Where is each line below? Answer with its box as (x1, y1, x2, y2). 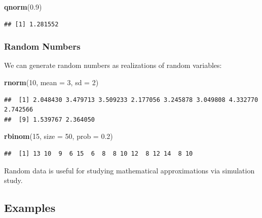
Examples (4, 200, 56, 215)
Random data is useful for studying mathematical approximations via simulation (4, 165, 255, 175)
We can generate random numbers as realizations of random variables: (4, 60, 222, 70)
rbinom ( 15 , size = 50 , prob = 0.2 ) (4, 131, 113, 141)
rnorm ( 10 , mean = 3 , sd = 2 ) (4, 77, 99, 87)
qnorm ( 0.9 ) (4, 2, 42, 12)
